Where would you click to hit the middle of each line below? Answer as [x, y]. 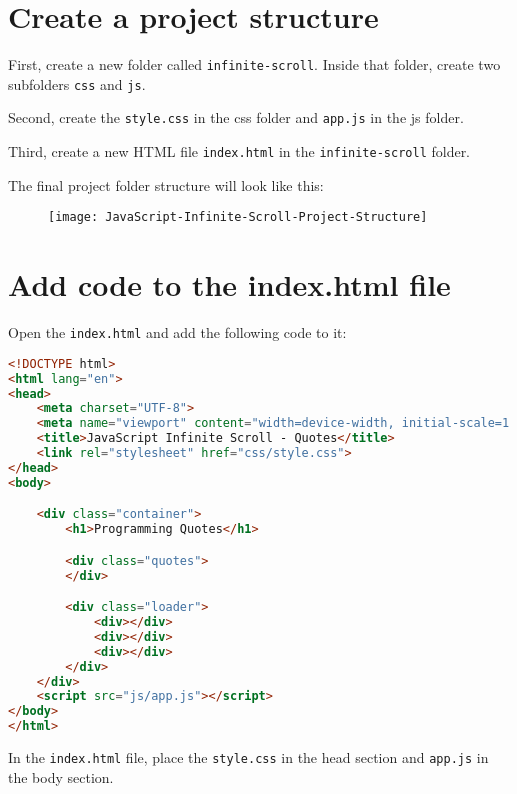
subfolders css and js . [77, 83]
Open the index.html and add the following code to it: [177, 332]
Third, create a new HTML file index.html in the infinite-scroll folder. [239, 151]
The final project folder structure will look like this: [166, 184]
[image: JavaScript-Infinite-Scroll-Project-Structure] [238, 217]
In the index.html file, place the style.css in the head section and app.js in [248, 757]
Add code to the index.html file [229, 284]
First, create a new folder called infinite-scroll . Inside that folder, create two [254, 64]
